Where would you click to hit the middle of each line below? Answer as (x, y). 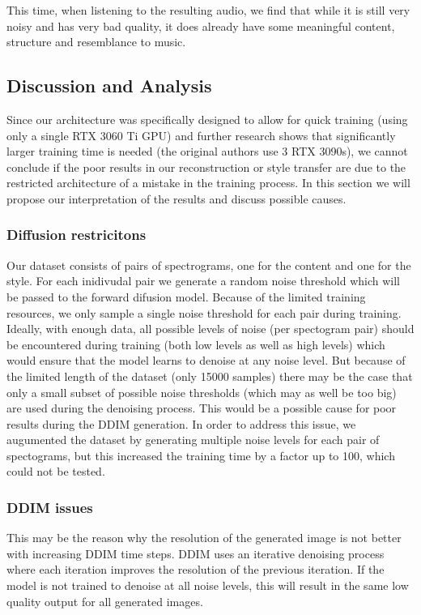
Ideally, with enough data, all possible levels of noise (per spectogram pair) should (210, 329)
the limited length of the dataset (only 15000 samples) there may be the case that (210, 376)
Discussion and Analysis (109, 85)
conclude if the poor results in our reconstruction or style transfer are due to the (206, 167)
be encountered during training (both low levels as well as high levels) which (196, 344)
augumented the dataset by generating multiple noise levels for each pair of (193, 440)
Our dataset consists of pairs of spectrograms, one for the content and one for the (209, 265)
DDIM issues (50, 507)
